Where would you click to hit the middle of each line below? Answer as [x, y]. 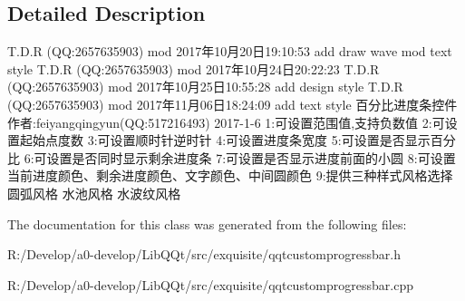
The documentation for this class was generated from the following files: [207, 223]
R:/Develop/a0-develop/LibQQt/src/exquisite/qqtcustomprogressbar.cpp [210, 284]
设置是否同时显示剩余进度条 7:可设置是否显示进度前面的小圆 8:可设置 [251, 157]
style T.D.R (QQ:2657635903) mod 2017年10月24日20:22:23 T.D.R [194, 68]
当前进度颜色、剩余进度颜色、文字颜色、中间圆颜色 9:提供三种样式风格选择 [230, 175]
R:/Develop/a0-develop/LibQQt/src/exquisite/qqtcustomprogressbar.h [204, 254]
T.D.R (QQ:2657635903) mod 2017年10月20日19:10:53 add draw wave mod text [230, 51]
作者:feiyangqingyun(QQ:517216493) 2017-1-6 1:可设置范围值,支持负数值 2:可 [226, 122]
